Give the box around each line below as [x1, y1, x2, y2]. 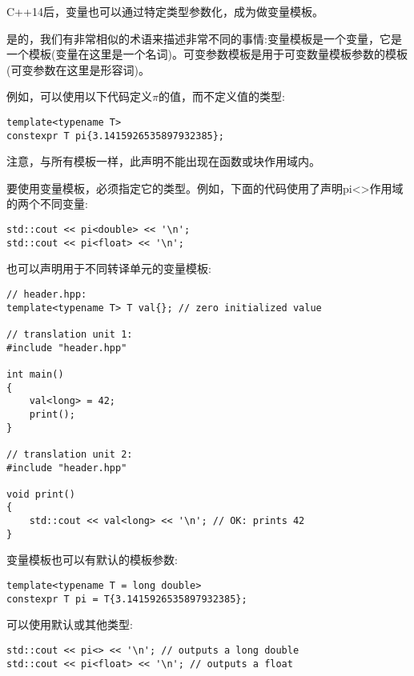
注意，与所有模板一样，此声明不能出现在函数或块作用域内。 [6, 153, 320, 170]
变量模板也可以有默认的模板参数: [6, 551, 178, 568]
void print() [6, 488, 75, 500]
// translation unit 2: [6, 448, 133, 460]
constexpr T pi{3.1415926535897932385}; [6, 130, 225, 142]
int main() [6, 368, 64, 380]
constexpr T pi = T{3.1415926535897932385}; [6, 593, 247, 605]
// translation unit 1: [6, 328, 133, 340]
